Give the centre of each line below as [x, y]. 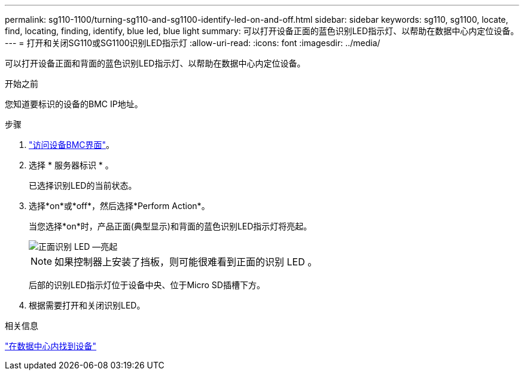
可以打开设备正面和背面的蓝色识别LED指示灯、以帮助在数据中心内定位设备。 [155, 63]
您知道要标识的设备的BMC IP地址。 [74, 104]
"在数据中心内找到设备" [51, 346]
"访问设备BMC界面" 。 [72, 145]
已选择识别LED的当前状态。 [83, 185]
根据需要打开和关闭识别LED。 [87, 305]
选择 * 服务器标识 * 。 [71, 165]
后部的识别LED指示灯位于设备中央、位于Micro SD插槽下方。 [147, 285]
